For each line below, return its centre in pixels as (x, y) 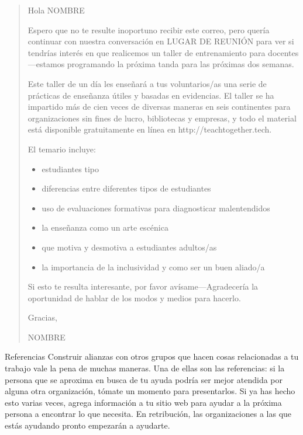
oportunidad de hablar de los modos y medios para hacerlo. (134, 297)
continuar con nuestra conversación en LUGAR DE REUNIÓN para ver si (161, 41)
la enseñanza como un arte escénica (105, 227)
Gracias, (42, 317)
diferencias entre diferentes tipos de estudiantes (126, 188)
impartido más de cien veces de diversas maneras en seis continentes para (159, 107)
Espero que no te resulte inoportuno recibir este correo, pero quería (149, 29)
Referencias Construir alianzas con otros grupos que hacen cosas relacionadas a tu (152, 356)
